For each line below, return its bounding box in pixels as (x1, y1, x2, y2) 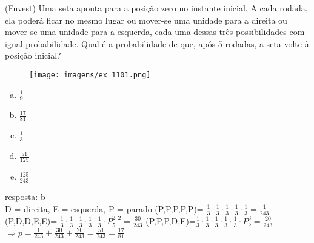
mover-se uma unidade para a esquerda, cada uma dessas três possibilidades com (5, 25, 305, 38)
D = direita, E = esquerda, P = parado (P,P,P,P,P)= (5, 202, 204, 215)
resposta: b (5, 190, 45, 203)
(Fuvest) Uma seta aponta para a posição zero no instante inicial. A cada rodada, (5, 2, 308, 14)
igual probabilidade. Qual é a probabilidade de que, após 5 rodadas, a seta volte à (5, 37, 309, 50)
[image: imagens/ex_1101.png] (29, 70, 151, 79)
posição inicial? (5, 49, 61, 62)
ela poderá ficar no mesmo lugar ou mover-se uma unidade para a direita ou (5, 13, 287, 26)
